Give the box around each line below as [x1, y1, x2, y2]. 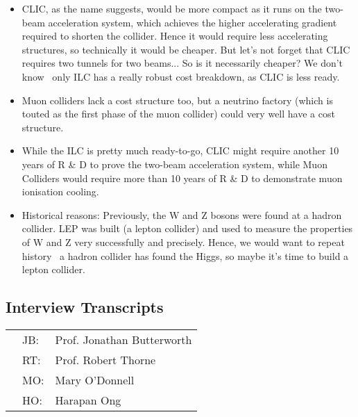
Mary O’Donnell [55, 371, 135, 388]
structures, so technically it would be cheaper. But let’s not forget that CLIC [22, 42, 350, 56]
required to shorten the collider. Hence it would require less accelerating [22, 28, 328, 43]
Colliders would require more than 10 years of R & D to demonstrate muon [22, 170, 343, 185]
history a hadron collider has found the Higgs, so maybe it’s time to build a [22, 248, 349, 263]
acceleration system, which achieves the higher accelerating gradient [48, 15, 337, 29]
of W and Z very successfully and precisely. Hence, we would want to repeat [22, 234, 345, 249]
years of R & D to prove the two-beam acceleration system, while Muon [22, 156, 327, 171]
